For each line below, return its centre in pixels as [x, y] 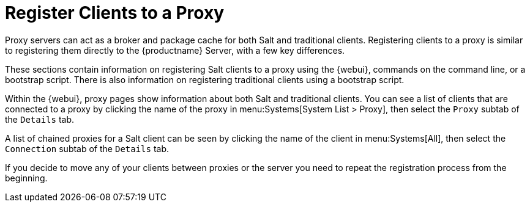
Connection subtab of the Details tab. [87, 148]
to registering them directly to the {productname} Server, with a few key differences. [175, 50]
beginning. [26, 178]
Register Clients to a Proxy [114, 13]
